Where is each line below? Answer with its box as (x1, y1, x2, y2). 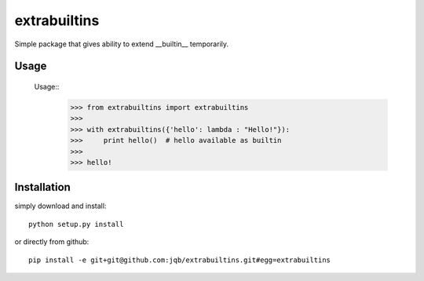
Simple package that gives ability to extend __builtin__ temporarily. (14, 39, 229, 49)
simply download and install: (14, 201, 107, 211)
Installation (14, 181, 71, 194)
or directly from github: (14, 237, 90, 246)
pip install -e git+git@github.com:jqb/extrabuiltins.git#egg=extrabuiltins (28, 255, 331, 265)
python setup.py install (28, 220, 124, 228)
